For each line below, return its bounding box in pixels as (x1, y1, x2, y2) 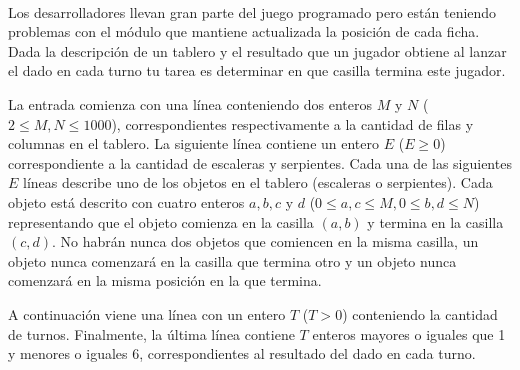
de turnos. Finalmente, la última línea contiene (8, 323, 295, 344)
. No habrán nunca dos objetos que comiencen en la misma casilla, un (52, 231, 479, 252)
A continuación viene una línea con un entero (8, 303, 286, 324)
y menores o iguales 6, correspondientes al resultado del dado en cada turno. (8, 343, 476, 364)
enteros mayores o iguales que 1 (312, 323, 506, 344)
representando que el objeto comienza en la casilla (8, 211, 314, 232)
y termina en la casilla (367, 211, 504, 232)
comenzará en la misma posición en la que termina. (8, 270, 322, 291)
